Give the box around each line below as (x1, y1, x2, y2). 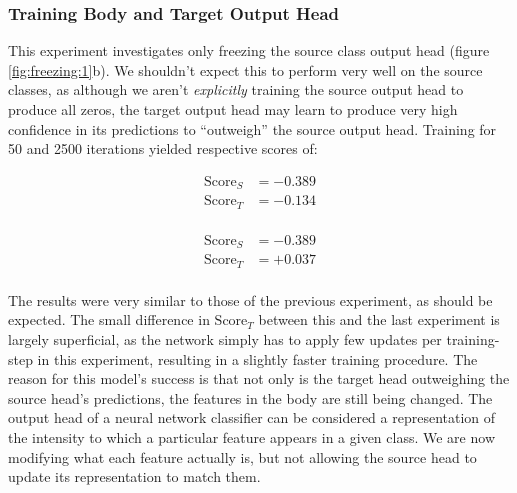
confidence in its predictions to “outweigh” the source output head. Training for (8, 118, 497, 139)
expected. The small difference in (8, 309, 210, 330)
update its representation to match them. (8, 466, 261, 487)
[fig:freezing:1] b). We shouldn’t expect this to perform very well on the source (8, 59, 483, 80)
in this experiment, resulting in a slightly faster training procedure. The (37, 348, 478, 369)
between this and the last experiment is (258, 309, 500, 330)
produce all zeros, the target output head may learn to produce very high (8, 99, 458, 119)
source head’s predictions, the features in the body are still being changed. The (8, 387, 493, 408)
